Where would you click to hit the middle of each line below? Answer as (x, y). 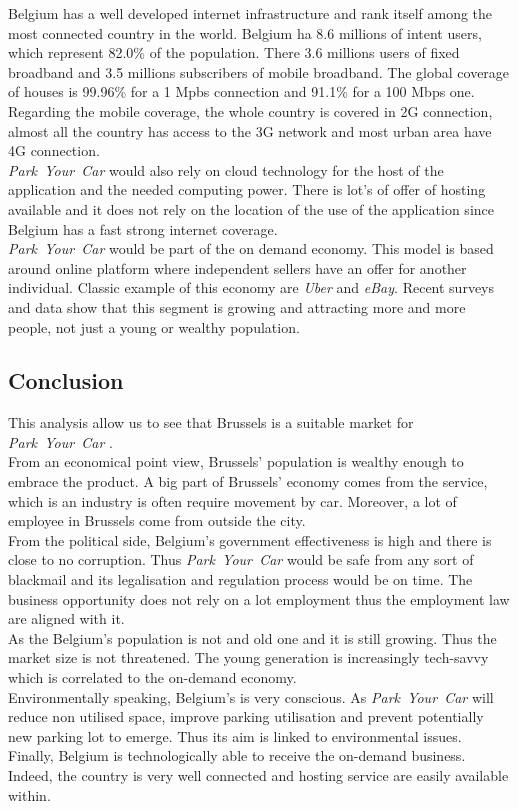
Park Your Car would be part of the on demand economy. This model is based (251, 248)
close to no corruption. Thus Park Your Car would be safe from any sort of (241, 559)
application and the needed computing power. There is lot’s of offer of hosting (247, 189)
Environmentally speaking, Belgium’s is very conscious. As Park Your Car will (251, 696)
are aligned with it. (66, 618)
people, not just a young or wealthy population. (154, 326)
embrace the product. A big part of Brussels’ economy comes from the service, (248, 481)
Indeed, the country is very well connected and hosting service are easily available (258, 774)
